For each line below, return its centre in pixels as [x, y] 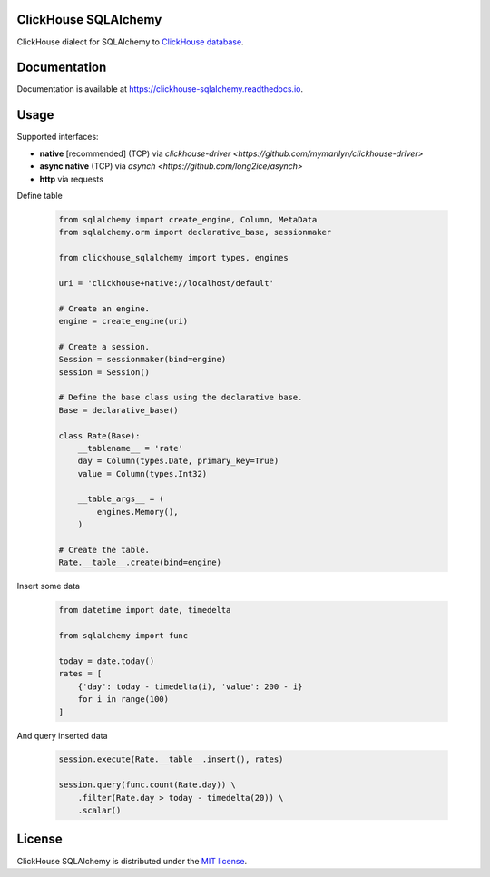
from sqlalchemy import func [123, 636]
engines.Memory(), [137, 512]
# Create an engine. [104, 308]
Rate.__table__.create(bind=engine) [140, 562]
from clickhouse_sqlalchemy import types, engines [174, 258]
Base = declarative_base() [118, 410]
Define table [39, 195]
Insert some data [49, 586]
